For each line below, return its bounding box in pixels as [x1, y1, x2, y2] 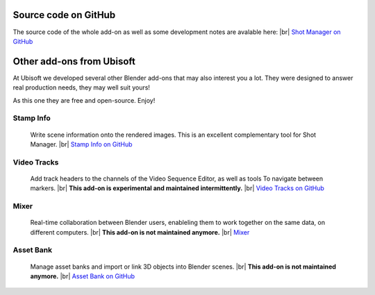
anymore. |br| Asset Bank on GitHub [30, 271, 135, 280]
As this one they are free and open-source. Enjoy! [12, 96, 156, 104]
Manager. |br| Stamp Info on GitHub [30, 140, 133, 149]
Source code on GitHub [12, 9, 116, 21]
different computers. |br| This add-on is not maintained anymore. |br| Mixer [30, 228, 250, 236]
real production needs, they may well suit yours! [12, 83, 151, 92]
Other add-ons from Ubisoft [12, 56, 135, 67]
